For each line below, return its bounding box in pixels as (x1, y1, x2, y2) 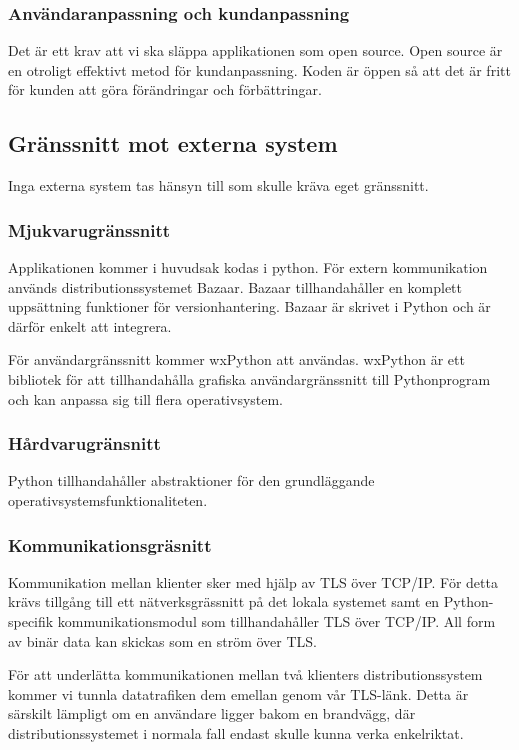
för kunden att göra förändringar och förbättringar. (8, 79, 322, 100)
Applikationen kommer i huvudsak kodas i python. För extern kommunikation (8, 257, 488, 278)
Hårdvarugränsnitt (8, 431, 161, 456)
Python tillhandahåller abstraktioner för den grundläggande (8, 470, 375, 491)
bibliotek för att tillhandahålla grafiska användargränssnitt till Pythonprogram (8, 368, 491, 389)
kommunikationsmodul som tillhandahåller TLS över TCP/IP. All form (57, 610, 496, 631)
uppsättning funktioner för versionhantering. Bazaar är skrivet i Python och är (8, 296, 491, 317)
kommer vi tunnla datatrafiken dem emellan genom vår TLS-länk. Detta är (8, 683, 469, 704)
